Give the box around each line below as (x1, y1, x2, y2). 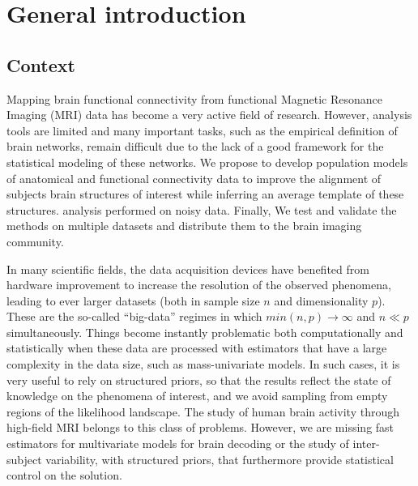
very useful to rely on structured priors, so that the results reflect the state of (6, 371, 391, 388)
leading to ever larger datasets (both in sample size (6, 292, 260, 309)
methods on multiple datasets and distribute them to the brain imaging (6, 217, 362, 234)
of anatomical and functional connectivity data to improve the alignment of (6, 169, 382, 186)
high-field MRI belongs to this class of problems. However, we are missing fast (6, 419, 395, 436)
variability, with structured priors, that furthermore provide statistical (45, 450, 394, 467)
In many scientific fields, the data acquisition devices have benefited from (6, 260, 369, 277)
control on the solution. (6, 467, 122, 484)
